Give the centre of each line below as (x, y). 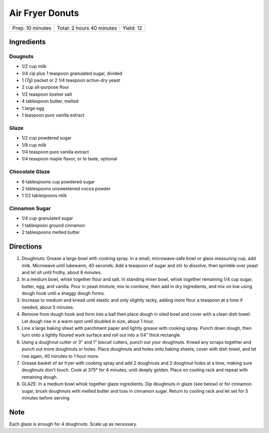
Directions (26, 247)
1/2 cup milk (34, 66)
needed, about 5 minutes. (48, 307)
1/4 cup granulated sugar (47, 218)
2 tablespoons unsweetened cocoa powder (66, 188)
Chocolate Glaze (30, 172)
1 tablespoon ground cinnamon (54, 225)
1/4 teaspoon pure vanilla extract (55, 151)
